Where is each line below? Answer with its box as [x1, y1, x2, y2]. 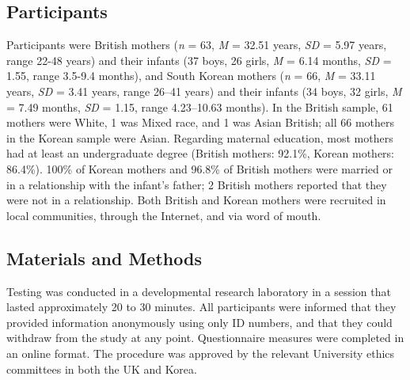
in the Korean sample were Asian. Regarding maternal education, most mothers [6, 129, 393, 146]
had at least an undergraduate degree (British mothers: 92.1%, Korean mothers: [6, 145, 394, 161]
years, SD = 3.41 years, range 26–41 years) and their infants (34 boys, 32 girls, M [6, 82, 402, 99]
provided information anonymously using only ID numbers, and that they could [6, 313, 393, 330]
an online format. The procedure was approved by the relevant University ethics [6, 344, 395, 361]
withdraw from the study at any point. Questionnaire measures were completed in [6, 329, 404, 346]
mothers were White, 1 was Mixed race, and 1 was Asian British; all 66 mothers [6, 114, 395, 131]
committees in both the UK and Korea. [6, 360, 197, 377]
